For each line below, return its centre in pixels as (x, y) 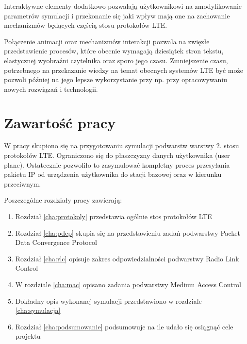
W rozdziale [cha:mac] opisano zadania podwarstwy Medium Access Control (128, 284)
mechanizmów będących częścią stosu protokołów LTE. (86, 25)
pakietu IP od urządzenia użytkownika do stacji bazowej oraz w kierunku (113, 174)
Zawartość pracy (60, 122)
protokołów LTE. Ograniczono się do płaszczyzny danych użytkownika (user (117, 155)
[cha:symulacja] (38, 310)
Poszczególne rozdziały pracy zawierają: (63, 200)
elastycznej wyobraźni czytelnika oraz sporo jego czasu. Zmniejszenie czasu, (116, 60)
